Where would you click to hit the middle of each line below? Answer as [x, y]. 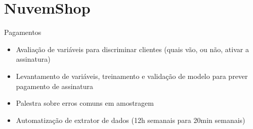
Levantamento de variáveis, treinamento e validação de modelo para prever [132, 76]
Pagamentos [23, 32]
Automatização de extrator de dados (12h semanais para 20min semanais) [131, 120]
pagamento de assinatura [55, 86]
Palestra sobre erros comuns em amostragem [85, 103]
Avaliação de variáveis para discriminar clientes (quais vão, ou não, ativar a [132, 49]
